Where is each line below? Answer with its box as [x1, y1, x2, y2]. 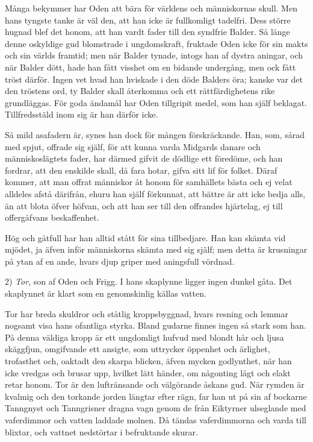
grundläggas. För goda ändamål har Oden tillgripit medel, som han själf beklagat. [5, 96, 308, 109]
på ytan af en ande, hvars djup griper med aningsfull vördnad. [5, 254, 235, 267]
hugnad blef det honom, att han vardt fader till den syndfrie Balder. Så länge [5, 25, 290, 38]
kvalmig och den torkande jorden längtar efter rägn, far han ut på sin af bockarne [5, 390, 307, 402]
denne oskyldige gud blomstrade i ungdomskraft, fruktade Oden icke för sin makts [5, 37, 308, 49]
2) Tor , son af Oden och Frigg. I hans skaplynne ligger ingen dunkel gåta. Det [5, 275, 293, 288]
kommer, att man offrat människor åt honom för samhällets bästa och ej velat [5, 175, 293, 188]
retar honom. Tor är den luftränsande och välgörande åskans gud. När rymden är [5, 378, 305, 391]
